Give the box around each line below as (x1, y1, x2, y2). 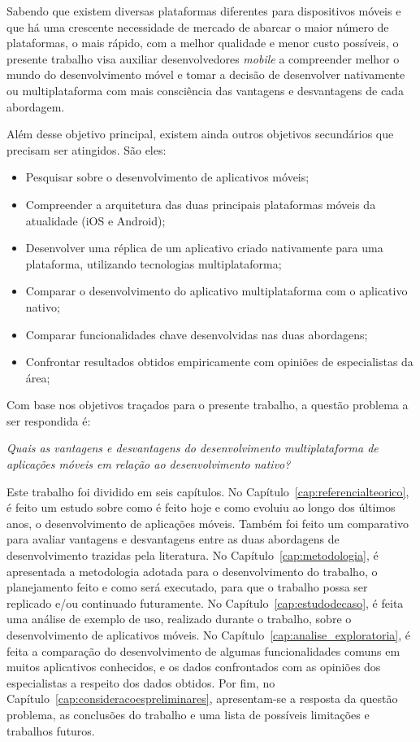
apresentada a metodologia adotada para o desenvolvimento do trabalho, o (6, 562, 378, 579)
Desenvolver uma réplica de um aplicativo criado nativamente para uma (25, 239, 383, 256)
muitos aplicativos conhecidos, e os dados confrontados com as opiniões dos (6, 658, 381, 675)
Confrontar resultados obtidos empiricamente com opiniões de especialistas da (25, 353, 414, 370)
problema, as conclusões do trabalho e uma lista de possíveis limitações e (6, 705, 370, 722)
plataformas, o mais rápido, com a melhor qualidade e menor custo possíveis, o (6, 34, 399, 51)
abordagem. (6, 98, 65, 115)
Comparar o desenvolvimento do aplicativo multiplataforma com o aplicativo (25, 282, 408, 299)
